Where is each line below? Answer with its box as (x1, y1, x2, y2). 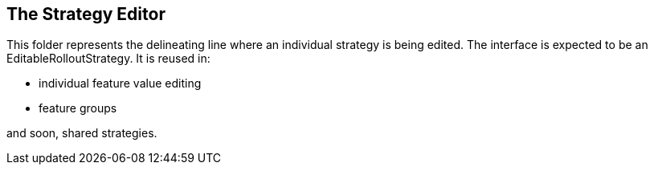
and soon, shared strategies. (6, 126, 157, 140)
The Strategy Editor (6, 4, 166, 24)
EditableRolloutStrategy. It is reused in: (6, 51, 211, 66)
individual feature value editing (39, 76, 202, 91)
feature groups (39, 101, 117, 116)
